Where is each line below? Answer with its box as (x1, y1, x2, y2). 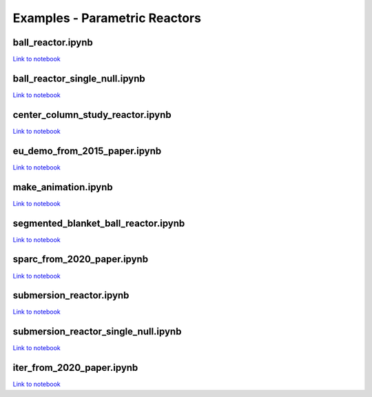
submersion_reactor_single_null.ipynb (12, 326, 182, 338)
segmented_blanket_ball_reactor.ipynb (12, 217, 185, 229)
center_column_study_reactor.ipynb (12, 109, 172, 121)
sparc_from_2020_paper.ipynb (12, 254, 148, 265)
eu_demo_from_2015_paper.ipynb (12, 145, 162, 156)
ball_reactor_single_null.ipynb (12, 72, 146, 84)
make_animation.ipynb (12, 181, 113, 193)
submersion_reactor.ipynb (12, 289, 130, 301)
